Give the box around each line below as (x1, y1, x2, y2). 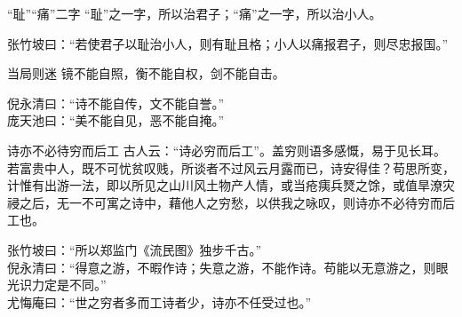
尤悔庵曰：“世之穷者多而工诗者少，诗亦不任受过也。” (7, 292, 312, 311)
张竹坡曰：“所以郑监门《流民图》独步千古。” (7, 240, 262, 258)
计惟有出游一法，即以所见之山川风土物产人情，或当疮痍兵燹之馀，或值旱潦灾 (7, 176, 455, 194)
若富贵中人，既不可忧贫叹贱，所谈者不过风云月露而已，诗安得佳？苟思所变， (7, 158, 455, 177)
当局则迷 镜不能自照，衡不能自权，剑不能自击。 (7, 64, 285, 83)
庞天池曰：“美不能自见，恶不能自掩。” (7, 111, 225, 130)
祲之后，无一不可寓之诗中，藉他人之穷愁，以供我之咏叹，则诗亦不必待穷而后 (7, 193, 455, 211)
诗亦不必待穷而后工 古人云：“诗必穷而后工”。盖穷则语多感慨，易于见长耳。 (7, 140, 446, 159)
